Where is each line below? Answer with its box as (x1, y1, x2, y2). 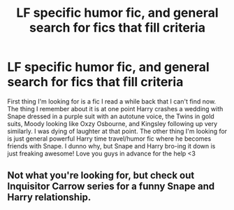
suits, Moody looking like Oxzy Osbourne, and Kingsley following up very (7, 119, 218, 127)
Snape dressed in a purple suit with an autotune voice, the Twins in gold (7, 112, 214, 120)
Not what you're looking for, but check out (7, 169, 195, 181)
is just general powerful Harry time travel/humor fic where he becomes (7, 134, 212, 143)
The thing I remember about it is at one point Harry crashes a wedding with (7, 104, 224, 113)
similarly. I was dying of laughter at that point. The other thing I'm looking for (7, 127, 228, 135)
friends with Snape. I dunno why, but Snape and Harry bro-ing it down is (7, 141, 216, 150)
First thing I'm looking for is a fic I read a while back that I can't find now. (7, 97, 217, 106)
